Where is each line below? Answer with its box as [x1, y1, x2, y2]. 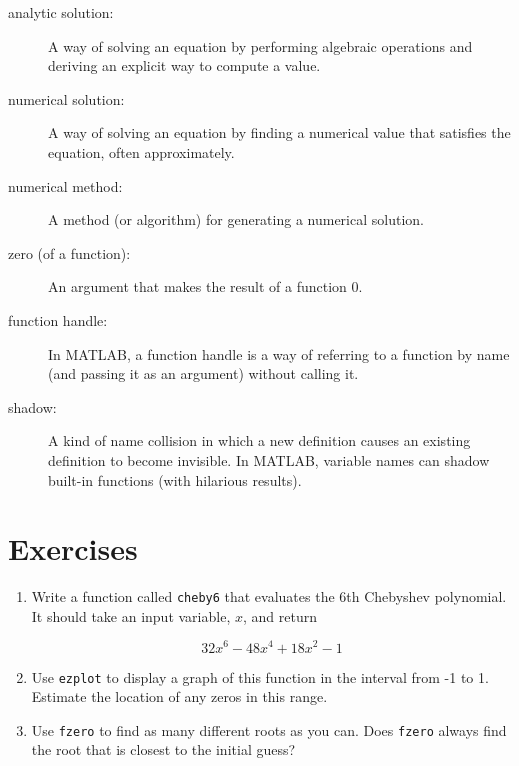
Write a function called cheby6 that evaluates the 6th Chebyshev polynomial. [31, 586, 507, 607]
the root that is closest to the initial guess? [31, 739, 296, 760]
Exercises [8, 528, 138, 569]
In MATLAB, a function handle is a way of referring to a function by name [48, 343, 510, 364]
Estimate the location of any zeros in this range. [31, 686, 328, 707]
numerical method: [8, 175, 123, 196]
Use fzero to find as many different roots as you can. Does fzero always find [31, 719, 507, 740]
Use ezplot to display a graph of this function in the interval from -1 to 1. [31, 666, 489, 687]
